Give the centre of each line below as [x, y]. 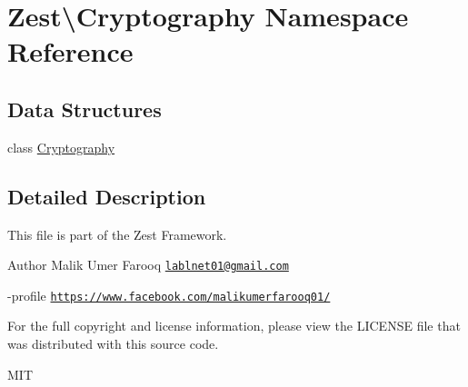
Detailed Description [107, 196]
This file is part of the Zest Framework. [117, 234]
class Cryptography [61, 147]
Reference [70, 51]
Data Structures [85, 109]
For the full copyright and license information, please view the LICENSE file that [234, 326]
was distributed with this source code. [113, 344]
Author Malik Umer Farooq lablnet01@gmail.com [148, 265]
